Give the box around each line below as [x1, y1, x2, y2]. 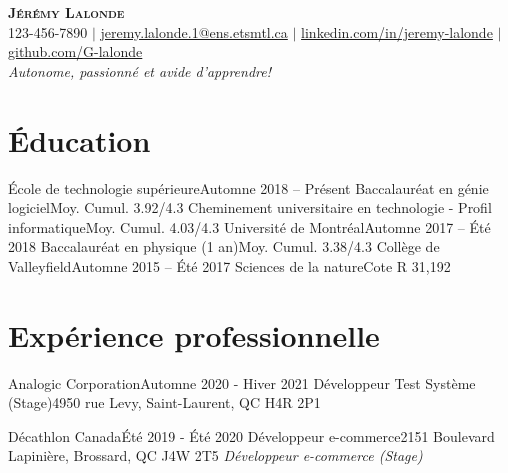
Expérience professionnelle [8, 314, 380, 355]
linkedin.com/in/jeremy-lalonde [301, 21, 493, 42]
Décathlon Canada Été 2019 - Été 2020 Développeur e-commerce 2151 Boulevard [8, 425, 495, 446]
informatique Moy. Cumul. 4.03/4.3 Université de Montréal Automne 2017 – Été [8, 216, 491, 237]
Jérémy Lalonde [8, 2, 125, 22]
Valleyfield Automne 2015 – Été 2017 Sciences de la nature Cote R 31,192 [8, 255, 451, 276]
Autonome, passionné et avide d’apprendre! [8, 60, 272, 81]
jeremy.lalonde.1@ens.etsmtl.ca [100, 21, 288, 42]
